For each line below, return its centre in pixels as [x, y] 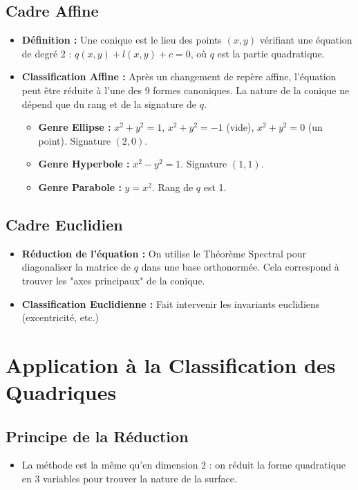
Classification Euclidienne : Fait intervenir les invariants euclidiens [171, 303]
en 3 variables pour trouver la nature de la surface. [129, 479]
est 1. [215, 187]
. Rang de [172, 187]
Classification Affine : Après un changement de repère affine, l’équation [179, 76]
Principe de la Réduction [97, 436]
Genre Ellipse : [75, 127]
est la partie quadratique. [271, 53]
